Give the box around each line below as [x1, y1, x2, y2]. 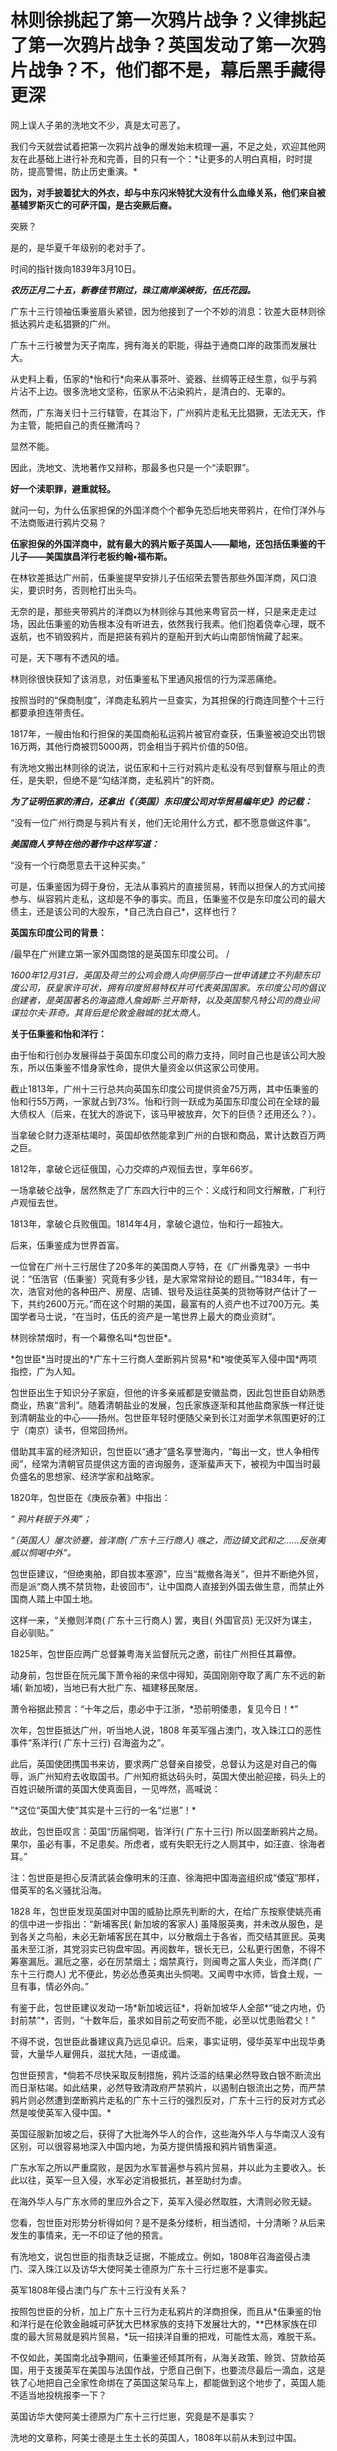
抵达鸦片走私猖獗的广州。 [10, 317, 116, 330]
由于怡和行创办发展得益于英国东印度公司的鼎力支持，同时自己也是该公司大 [10, 1049, 317, 1061]
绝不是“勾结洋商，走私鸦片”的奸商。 [71, 774, 220, 786]
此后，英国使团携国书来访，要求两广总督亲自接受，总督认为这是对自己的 [10, 1757, 308, 1770]
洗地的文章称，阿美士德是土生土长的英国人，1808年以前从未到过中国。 [10, 2431, 302, 2443]
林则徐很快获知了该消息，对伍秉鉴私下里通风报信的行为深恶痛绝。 [10, 672, 282, 685]
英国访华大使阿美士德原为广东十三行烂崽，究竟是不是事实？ [10, 2410, 256, 2422]
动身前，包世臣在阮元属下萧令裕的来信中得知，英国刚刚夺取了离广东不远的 [10, 1669, 317, 1681]
